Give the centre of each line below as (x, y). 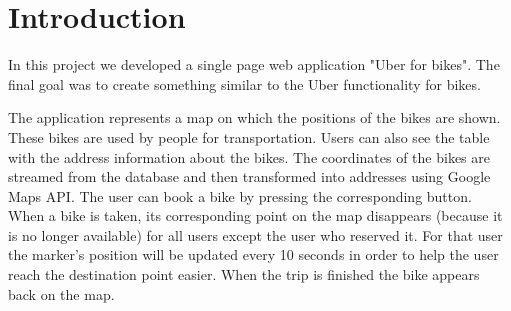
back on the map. (61, 293)
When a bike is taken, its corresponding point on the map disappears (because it (255, 215)
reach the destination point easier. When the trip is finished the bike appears (244, 274)
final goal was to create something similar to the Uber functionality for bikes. (244, 83)
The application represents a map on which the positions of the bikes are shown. (254, 117)
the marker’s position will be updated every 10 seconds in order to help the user (253, 254)
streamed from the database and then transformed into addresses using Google (249, 176)
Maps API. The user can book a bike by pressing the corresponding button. (240, 195)
